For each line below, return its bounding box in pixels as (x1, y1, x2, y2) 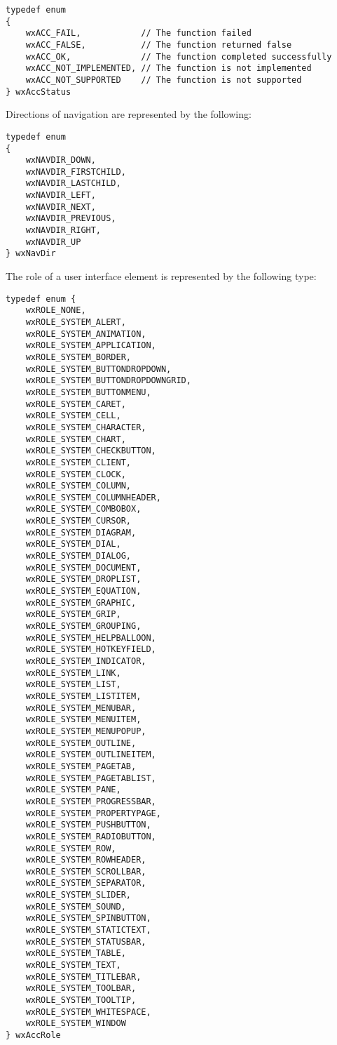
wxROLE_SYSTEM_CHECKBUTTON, (25, 446, 156, 456)
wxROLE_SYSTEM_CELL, (25, 411, 121, 421)
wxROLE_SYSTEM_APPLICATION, (25, 340, 156, 351)
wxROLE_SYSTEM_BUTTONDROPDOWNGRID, (25, 375, 191, 386)
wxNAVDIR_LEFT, (25, 190, 96, 201)
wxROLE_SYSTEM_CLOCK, (25, 469, 126, 479)
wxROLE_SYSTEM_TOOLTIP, (25, 995, 137, 1006)
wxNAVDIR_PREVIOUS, (25, 213, 116, 224)
